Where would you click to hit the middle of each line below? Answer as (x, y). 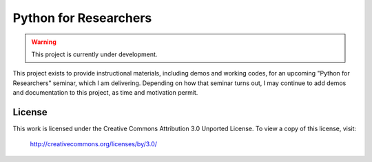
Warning (44, 42)
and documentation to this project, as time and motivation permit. (105, 93)
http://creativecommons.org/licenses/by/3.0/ (94, 144)
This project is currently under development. (94, 54)
